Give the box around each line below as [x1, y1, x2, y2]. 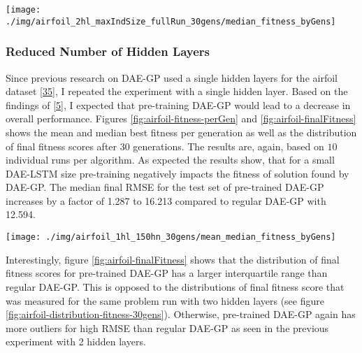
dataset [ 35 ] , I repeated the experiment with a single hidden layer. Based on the [6, 84, 348, 99]
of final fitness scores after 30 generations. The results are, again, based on [6, 138, 324, 153]
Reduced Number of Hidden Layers [6, 43, 210, 60]
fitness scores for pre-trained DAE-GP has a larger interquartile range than [6, 266, 328, 280]
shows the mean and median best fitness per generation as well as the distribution [6, 124, 357, 139]
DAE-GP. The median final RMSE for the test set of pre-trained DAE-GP [6, 180, 324, 194]
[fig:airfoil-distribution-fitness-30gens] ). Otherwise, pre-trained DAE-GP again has [6, 307, 356, 322]
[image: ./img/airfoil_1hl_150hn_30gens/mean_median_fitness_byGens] [6, 232, 336, 243]
